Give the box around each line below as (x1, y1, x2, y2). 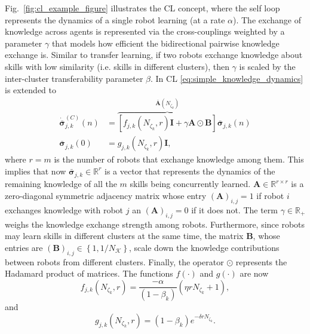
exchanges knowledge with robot (5, 203, 124, 216)
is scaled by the (239, 60, 296, 72)
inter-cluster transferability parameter (5, 72, 143, 84)
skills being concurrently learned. (130, 177, 251, 190)
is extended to (5, 84, 57, 96)
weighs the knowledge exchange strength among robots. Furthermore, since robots (5, 217, 305, 230)
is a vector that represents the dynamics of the (104, 164, 275, 177)
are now (240, 267, 269, 280)
